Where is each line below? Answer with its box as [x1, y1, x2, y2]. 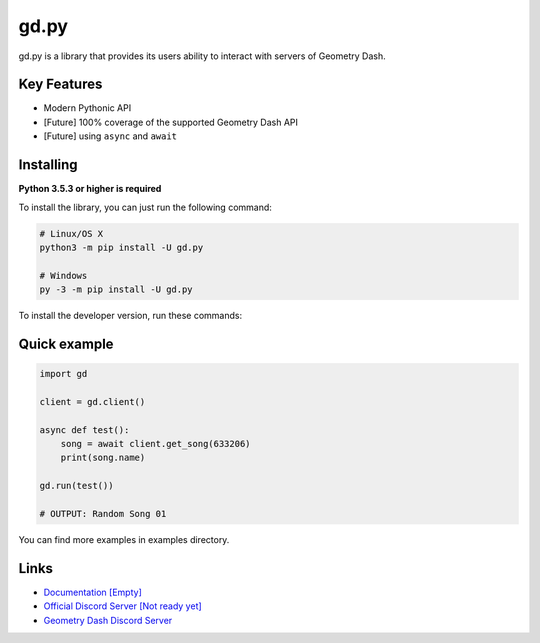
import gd [39, 368, 88, 380]
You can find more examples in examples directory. [18, 533, 230, 545]
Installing [18, 156, 79, 174]
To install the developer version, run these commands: [18, 310, 243, 322]
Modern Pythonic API [43, 102, 132, 114]
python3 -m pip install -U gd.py [39, 241, 204, 253]
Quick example [18, 335, 114, 352]
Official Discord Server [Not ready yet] [43, 600, 202, 612]
